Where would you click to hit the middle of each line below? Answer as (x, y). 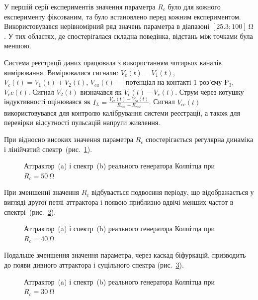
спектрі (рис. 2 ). (30, 212)
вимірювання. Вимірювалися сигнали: (61, 72)
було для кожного (194, 6)
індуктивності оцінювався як (47, 101)
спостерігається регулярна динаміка (199, 139)
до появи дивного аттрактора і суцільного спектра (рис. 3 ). (94, 265)
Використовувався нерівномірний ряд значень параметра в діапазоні (107, 26)
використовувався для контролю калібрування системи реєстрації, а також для (122, 112)
